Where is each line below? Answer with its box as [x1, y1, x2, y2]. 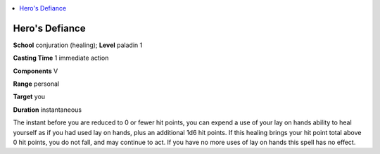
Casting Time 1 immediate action [13, 53, 109, 63]
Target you [13, 92, 46, 101]
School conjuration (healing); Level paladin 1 [13, 41, 143, 49]
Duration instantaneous [13, 105, 82, 114]
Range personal [13, 79, 60, 88]
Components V [13, 67, 58, 75]
